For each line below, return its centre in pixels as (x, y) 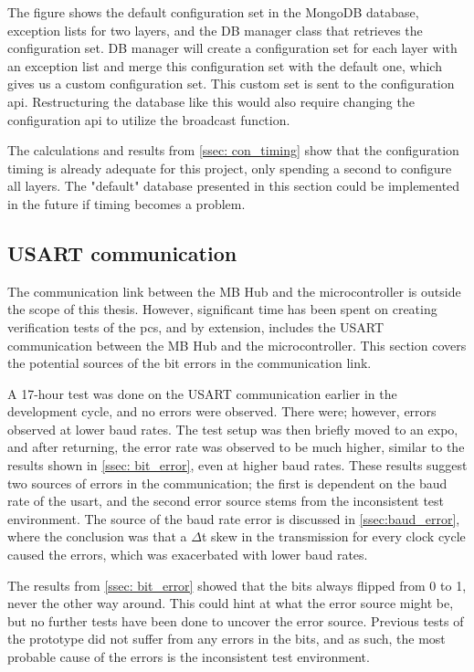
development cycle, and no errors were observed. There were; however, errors (222, 411)
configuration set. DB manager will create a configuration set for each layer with (232, 48)
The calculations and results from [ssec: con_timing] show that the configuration (233, 150)
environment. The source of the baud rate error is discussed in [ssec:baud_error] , (234, 518)
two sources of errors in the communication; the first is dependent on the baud (227, 483)
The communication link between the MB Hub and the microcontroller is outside (234, 291)
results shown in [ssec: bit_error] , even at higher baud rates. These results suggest (237, 465)
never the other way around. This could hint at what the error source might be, (231, 603)
